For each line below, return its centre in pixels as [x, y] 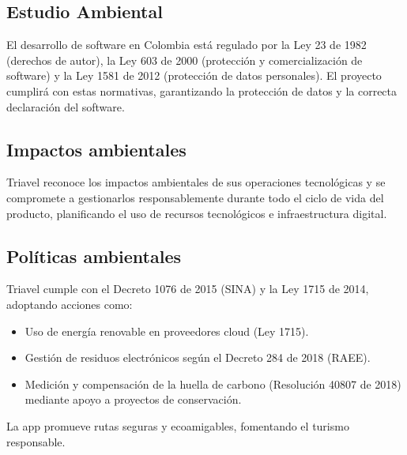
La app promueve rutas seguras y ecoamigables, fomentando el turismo [178, 425]
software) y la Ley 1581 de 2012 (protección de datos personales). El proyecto [194, 75]
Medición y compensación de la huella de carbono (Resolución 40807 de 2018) [213, 384]
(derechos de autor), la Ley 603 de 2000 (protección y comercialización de [185, 60]
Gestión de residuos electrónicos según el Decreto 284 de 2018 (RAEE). [198, 357]
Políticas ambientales [94, 256]
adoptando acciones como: [70, 304]
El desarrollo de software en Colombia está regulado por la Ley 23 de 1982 [187, 45]
